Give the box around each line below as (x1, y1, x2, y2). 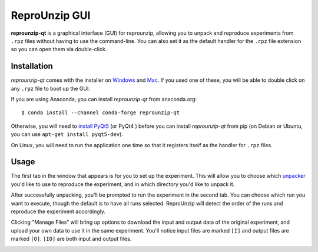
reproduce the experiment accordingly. (11, 208, 106, 215)
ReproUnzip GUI (11, 9, 91, 22)
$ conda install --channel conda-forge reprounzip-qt (21, 110, 180, 116)
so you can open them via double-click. (11, 46, 107, 53)
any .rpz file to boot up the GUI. (11, 85, 91, 92)
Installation (11, 61, 53, 71)
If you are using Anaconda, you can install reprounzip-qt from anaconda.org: (11, 96, 197, 103)
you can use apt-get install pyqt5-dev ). (11, 131, 124, 138)
